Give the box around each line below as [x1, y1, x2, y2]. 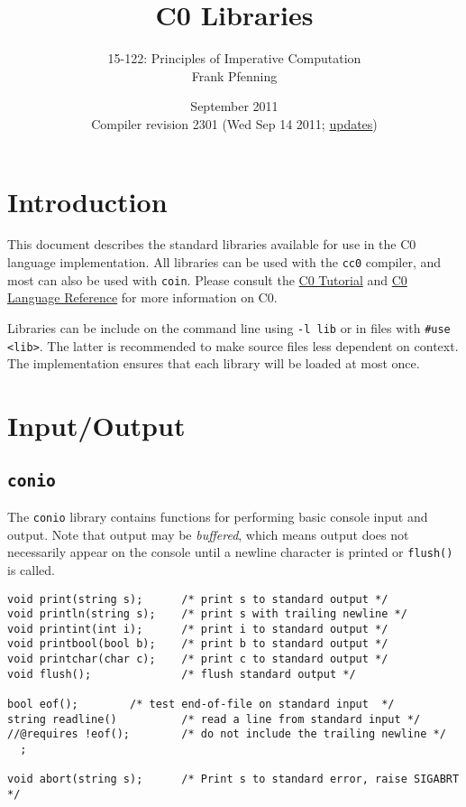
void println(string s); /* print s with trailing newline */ [7, 608, 407, 621]
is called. [7, 560, 55, 579]
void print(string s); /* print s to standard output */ [7, 592, 388, 606]
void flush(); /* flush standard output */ [7, 667, 356, 681]
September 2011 [190, 97, 279, 116]
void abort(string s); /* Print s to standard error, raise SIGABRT [7, 773, 460, 786]
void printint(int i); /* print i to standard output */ [7, 622, 388, 635]
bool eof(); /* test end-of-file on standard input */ [7, 698, 395, 711]
